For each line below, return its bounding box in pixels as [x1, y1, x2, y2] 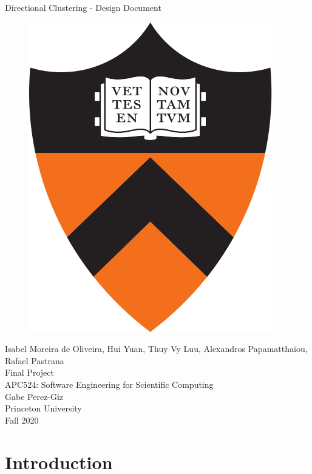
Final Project [5, 366, 54, 379]
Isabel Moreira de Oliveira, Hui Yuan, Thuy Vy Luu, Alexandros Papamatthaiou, [5, 342, 308, 355]
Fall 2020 [5, 413, 39, 426]
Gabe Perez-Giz [5, 390, 64, 402]
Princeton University [5, 402, 82, 415]
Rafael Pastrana [5, 354, 64, 367]
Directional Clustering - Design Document [5, 1, 161, 13]
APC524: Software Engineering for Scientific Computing [5, 378, 214, 390]
